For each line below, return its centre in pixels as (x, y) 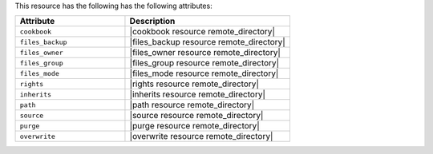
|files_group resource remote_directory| (204, 63)
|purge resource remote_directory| (194, 126)
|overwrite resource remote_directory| (201, 136)
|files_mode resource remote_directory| (204, 73)
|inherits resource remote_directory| (198, 94)
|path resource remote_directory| (192, 105)
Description (152, 22)
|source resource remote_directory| (196, 116)
